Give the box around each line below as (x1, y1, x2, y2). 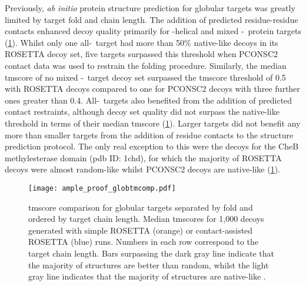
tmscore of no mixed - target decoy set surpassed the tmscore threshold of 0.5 (5, 71, 286, 83)
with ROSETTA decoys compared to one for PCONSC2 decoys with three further (5, 82, 300, 95)
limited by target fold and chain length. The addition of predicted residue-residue (5, 13, 298, 25)
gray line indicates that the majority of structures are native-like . (28, 270, 266, 282)
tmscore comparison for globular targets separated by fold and (28, 201, 253, 213)
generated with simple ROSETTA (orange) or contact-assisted (28, 224, 253, 236)
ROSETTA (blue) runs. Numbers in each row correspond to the (28, 235, 258, 248)
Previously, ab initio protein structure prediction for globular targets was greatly (5, 2, 295, 14)
